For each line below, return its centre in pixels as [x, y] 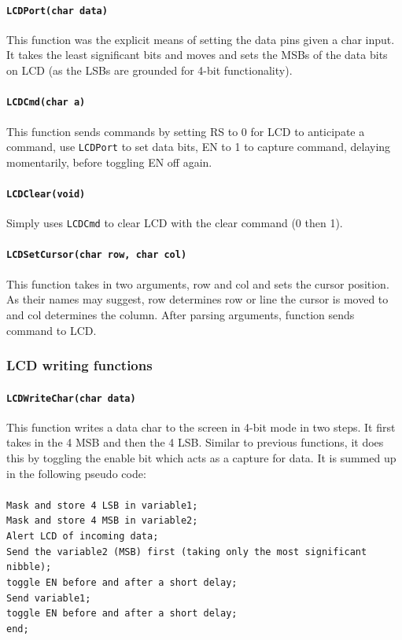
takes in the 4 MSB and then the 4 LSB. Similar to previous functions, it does [195, 442]
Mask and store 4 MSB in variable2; [102, 521]
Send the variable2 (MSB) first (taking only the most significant [187, 552]
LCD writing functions [79, 365]
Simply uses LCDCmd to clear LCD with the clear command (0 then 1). [175, 223]
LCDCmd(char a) [46, 103]
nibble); [29, 567]
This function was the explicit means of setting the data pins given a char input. [201, 39]
